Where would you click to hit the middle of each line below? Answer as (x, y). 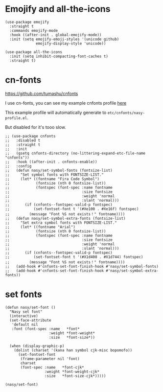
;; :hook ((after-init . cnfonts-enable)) (51, 162)
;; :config (18, 166)
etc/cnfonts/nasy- (126, 113)
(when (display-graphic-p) (37, 346)
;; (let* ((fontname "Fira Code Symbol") (52, 179)
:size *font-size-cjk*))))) (75, 376)
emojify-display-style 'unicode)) (71, 43)
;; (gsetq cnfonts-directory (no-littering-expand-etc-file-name (75, 153)
